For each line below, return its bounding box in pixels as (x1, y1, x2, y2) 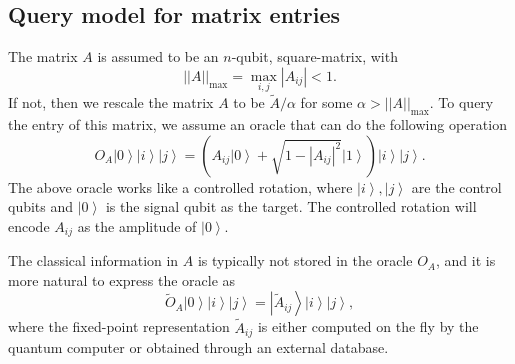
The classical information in (8, 250, 179, 271)
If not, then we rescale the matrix (8, 92, 214, 113)
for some (300, 92, 353, 113)
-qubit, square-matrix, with (231, 46, 398, 67)
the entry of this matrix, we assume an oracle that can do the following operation (8, 114, 507, 135)
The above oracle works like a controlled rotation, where (8, 176, 353, 197)
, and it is (435, 250, 496, 271)
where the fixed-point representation (8, 316, 230, 337)
